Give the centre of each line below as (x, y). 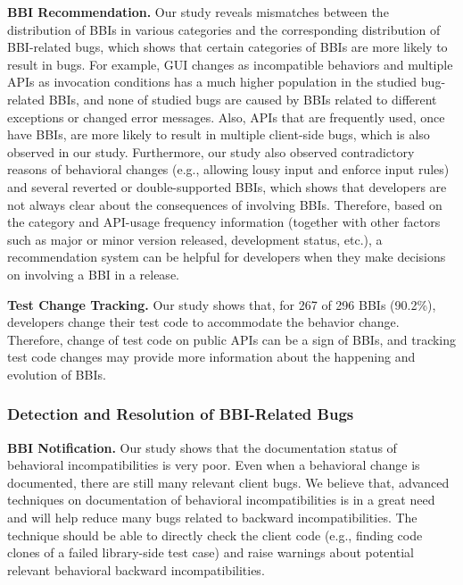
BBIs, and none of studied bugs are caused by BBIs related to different (243, 99)
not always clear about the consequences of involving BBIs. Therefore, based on (225, 204)
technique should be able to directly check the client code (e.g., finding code (215, 535)
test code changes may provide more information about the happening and (211, 357)
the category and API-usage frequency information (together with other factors (224, 222)
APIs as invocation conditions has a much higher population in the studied (212, 82)
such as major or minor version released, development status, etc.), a (195, 239)
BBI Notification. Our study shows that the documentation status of (202, 447)
